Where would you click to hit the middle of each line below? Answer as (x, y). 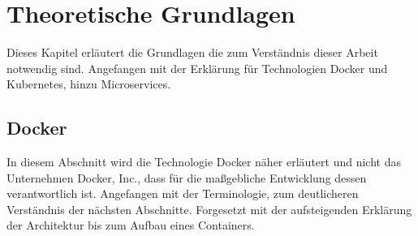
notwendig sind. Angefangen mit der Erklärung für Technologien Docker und (197, 68)
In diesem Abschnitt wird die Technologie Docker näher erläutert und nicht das (204, 162)
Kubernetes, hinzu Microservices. (89, 84)
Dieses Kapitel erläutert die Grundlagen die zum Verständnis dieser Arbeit (192, 52)
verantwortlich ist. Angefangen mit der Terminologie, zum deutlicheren (183, 193)
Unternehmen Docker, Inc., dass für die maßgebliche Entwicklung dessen (187, 177)
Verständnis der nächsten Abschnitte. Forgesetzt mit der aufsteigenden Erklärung (209, 209)
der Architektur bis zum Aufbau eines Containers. (131, 225)
